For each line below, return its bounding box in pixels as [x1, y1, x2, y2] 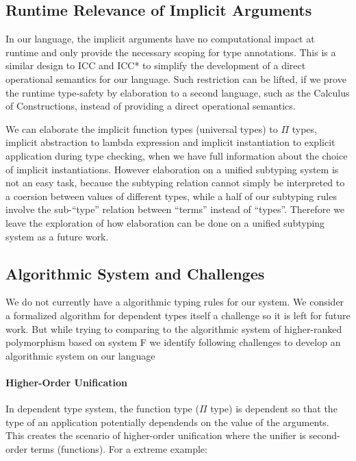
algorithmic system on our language [5, 348, 155, 362]
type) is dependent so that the [210, 401, 338, 416]
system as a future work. [5, 229, 109, 243]
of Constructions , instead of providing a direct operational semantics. [5, 99, 296, 113]
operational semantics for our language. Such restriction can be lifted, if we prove [5, 71, 346, 86]
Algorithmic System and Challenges [5, 262, 265, 284]
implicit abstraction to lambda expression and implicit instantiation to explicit [5, 135, 335, 149]
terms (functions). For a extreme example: [30, 441, 207, 456]
